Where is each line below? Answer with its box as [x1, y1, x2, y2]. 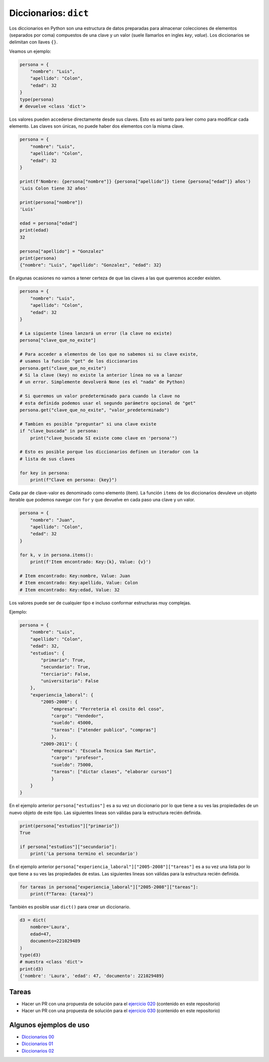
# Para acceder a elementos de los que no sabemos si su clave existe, [19, 351, 199, 357]
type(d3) [19, 952, 41, 958]
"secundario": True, [40, 664, 91, 670]
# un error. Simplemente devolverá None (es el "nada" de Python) [19, 379, 185, 385]
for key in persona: [19, 470, 70, 476]
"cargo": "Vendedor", [51, 713, 104, 719]
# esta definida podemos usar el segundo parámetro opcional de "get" [19, 400, 196, 406]
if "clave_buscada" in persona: [19, 428, 99, 434]
